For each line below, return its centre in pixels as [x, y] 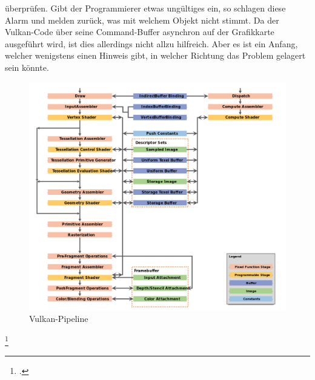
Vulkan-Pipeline [59, 319]
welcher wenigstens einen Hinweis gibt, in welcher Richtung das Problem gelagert [155, 55]
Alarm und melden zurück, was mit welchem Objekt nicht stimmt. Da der [142, 20]
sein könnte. [27, 67]
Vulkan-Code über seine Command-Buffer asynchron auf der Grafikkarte [140, 32]
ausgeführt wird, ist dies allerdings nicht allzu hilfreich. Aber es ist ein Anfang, [151, 43]
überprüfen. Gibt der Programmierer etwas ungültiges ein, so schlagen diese [145, 8]
